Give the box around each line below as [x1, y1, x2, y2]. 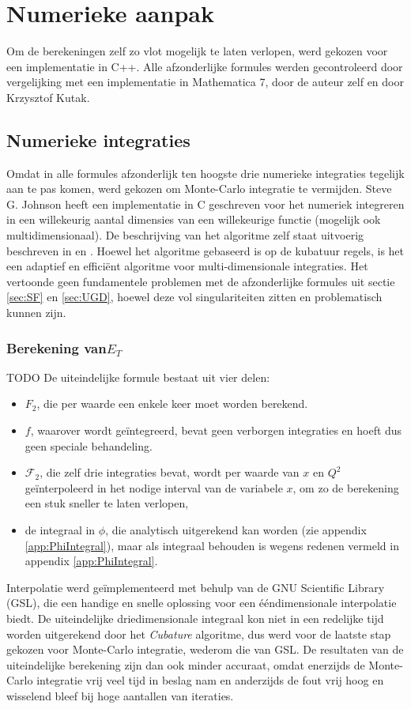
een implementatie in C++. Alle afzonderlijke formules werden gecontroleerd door [6, 58, 403, 74]
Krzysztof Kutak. [6, 89, 90, 105]
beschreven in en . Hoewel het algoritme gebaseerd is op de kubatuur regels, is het [6, 242, 405, 258]
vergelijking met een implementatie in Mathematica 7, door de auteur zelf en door [6, 74, 404, 90]
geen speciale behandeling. [25, 437, 153, 454]
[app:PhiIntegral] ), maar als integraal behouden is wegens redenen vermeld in [25, 537, 399, 553]
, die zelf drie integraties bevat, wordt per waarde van [40, 464, 300, 481]
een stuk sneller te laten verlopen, [25, 495, 189, 511]
